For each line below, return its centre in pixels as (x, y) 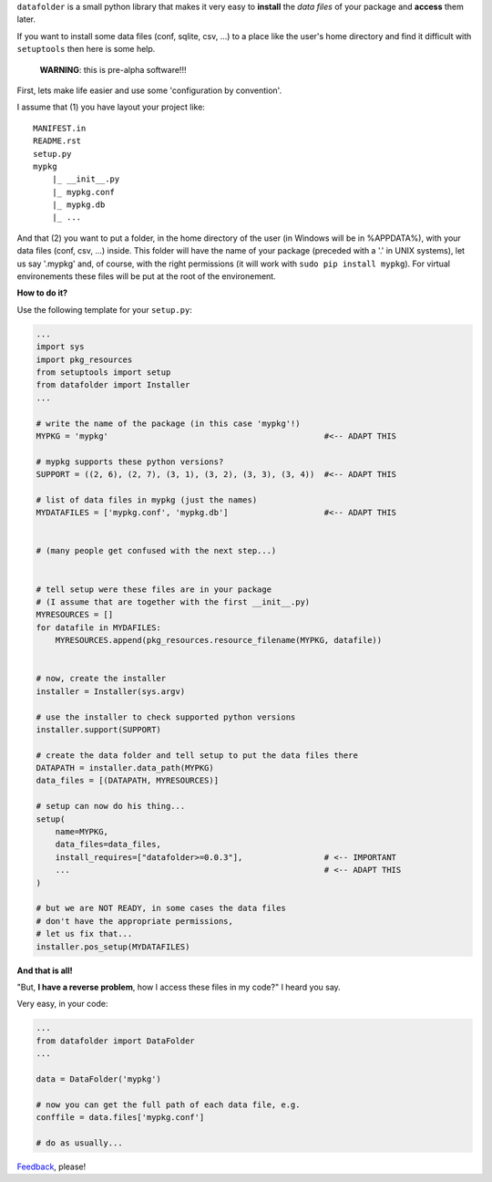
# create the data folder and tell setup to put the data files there (197, 755)
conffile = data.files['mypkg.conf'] (120, 1118)
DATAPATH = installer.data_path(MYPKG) (125, 768)
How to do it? (42, 293)
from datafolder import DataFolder (115, 1041)
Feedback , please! (51, 1166)
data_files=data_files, (108, 845)
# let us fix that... (84, 934)
